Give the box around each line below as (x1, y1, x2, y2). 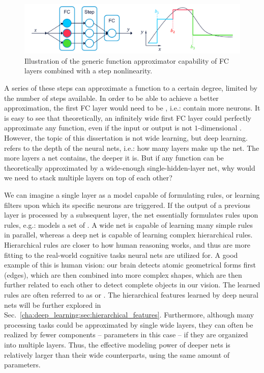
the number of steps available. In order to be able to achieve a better (4, 92, 219, 103)
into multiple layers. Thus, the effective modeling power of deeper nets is (4, 339, 230, 350)
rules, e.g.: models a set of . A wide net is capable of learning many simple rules (4, 219, 253, 230)
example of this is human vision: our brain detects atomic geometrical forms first (4, 259, 256, 270)
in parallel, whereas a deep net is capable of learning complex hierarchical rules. (4, 229, 253, 240)
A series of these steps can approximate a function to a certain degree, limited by (4, 83, 257, 93)
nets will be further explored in (4, 299, 101, 310)
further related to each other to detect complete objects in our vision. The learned (4, 279, 260, 290)
